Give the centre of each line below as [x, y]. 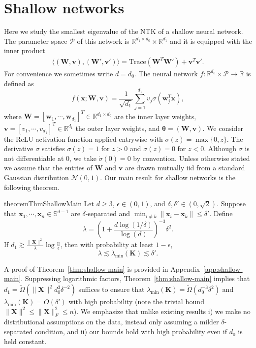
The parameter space [36, 41]
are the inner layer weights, [155, 116]
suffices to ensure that [112, 289]
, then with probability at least [107, 244]
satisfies [53, 148]
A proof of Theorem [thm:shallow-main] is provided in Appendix [102, 269]
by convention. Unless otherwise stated [192, 158]
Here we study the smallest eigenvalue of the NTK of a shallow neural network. [124, 31]
